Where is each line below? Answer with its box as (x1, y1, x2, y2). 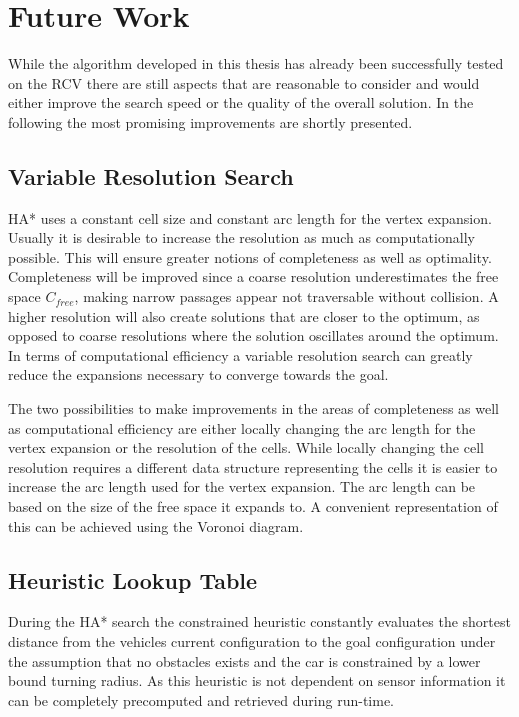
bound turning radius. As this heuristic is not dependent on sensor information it (8, 670, 506, 691)
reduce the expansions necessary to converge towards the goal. (8, 364, 389, 385)
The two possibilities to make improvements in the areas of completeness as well (8, 398, 499, 419)
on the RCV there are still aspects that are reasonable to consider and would (8, 72, 480, 93)
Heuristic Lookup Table (8, 564, 258, 595)
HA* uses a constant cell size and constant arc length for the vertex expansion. (8, 207, 492, 228)
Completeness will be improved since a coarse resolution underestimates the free (8, 266, 499, 287)
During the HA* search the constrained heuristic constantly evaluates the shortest (8, 611, 511, 632)
